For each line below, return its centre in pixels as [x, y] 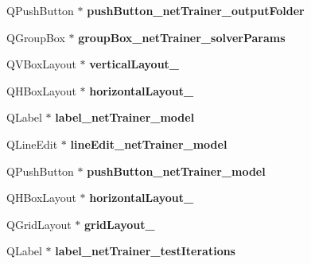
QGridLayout [39, 224]
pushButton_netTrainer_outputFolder [196, 10]
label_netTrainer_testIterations [145, 251]
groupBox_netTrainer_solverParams [182, 37]
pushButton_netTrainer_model [176, 171]
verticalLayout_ [134, 64]
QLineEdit [32, 144]
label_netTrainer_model [125, 117]
